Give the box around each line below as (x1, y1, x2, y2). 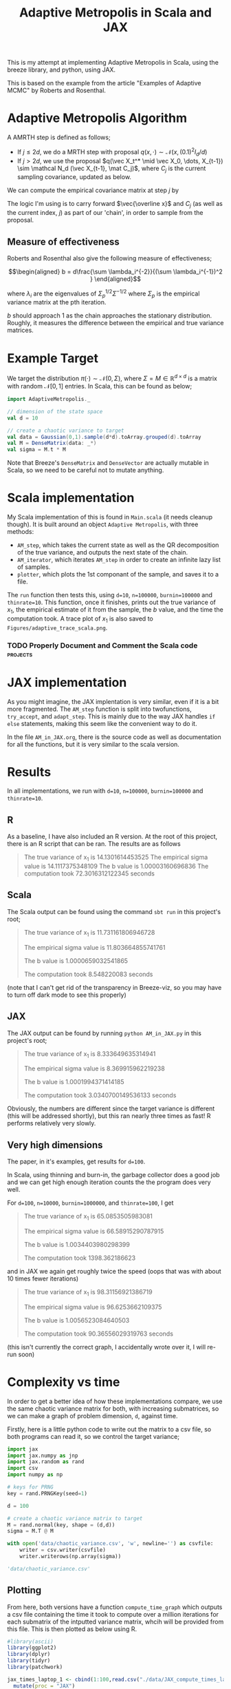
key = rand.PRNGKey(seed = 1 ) (7, 1490, 88, 1497)
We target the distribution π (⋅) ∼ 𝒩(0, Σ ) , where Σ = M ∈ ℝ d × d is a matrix (7, 373, 218, 383)
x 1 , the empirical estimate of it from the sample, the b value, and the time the (7, 605, 223, 615)
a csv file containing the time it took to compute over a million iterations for (7, 1610, 219, 1618)
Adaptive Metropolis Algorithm (7, 110, 188, 126)
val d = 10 (7, 415, 38, 422)
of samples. (16, 563, 51, 571)
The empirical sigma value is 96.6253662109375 (23, 1303, 162, 1311)
